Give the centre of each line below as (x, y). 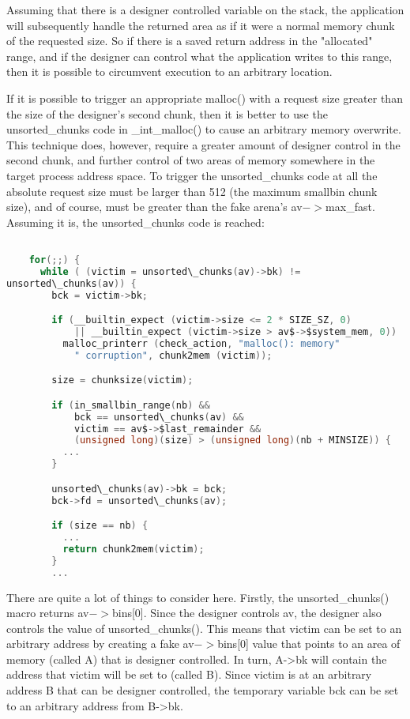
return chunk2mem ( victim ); (134, 549)
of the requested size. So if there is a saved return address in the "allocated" (190, 41)
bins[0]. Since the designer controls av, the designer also (246, 613)
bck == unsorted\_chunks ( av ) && (159, 417)
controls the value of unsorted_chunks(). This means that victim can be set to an (204, 628)
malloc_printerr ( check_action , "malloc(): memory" (201, 343)
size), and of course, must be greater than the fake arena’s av (154, 207)
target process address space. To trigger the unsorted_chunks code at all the (192, 175)
